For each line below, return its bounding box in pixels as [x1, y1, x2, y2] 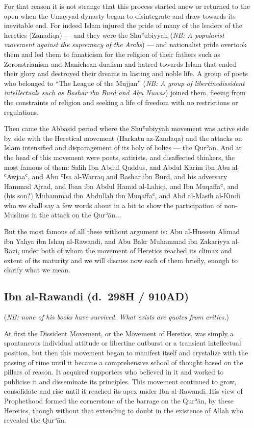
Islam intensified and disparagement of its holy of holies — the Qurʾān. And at [4, 142, 242, 153]
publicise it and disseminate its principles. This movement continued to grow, [4, 376, 236, 386]
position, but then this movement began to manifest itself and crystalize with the [4, 348, 248, 358]
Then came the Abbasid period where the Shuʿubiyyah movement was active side [4, 123, 249, 134]
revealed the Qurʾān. [4, 415, 66, 425]
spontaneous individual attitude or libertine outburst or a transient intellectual [4, 338, 241, 348]
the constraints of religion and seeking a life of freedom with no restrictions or [4, 97, 238, 107]
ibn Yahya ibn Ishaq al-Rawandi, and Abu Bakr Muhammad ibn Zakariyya [4, 236, 230, 246]
